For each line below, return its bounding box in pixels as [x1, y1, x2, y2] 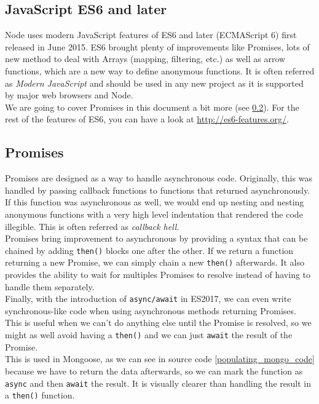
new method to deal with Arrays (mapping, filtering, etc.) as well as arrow [5, 52, 286, 65]
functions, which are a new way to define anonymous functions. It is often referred [5, 64, 315, 77]
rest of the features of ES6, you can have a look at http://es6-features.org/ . [5, 113, 289, 125]
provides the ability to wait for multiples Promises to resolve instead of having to [5, 268, 311, 281]
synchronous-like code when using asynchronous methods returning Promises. [5, 304, 296, 317]
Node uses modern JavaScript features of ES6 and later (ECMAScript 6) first [5, 28, 297, 41]
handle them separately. [5, 280, 95, 293]
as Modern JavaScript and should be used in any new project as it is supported [5, 76, 304, 89]
